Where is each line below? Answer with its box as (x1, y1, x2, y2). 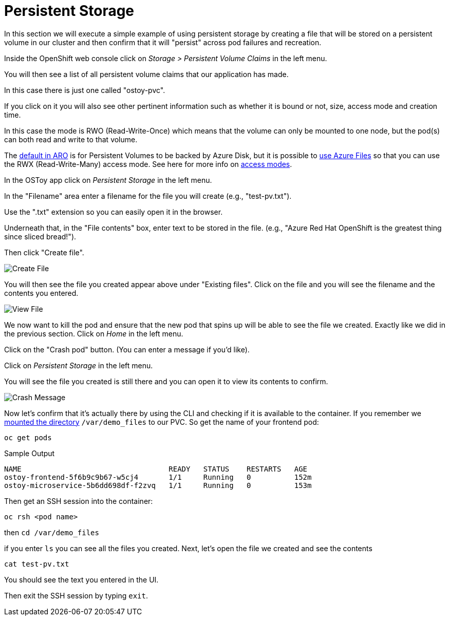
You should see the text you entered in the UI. (4, 575, 159, 584)
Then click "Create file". (4, 248, 84, 257)
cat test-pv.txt (4, 559, 69, 568)
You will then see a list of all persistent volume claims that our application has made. (4, 69, 289, 79)
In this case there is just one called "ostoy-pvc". (4, 85, 165, 95)
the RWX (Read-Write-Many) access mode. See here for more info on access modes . (4, 159, 292, 168)
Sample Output (4, 448, 55, 458)
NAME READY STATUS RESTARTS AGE (4, 464, 308, 473)
